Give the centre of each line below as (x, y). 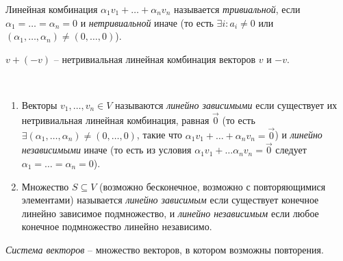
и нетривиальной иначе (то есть (147, 22)
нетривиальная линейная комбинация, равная (115, 120)
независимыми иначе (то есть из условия (106, 150)
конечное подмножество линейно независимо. (117, 226)
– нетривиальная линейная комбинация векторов (155, 59)
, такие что (160, 135)
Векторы (39, 104)
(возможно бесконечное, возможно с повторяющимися (213, 186)
